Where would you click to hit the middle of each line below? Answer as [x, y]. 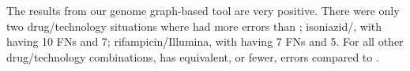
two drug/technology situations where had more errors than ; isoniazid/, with [194, 26]
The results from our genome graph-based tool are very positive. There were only [203, 10]
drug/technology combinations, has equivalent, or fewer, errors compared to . [193, 56]
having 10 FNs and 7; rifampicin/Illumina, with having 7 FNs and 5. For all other [205, 41]
